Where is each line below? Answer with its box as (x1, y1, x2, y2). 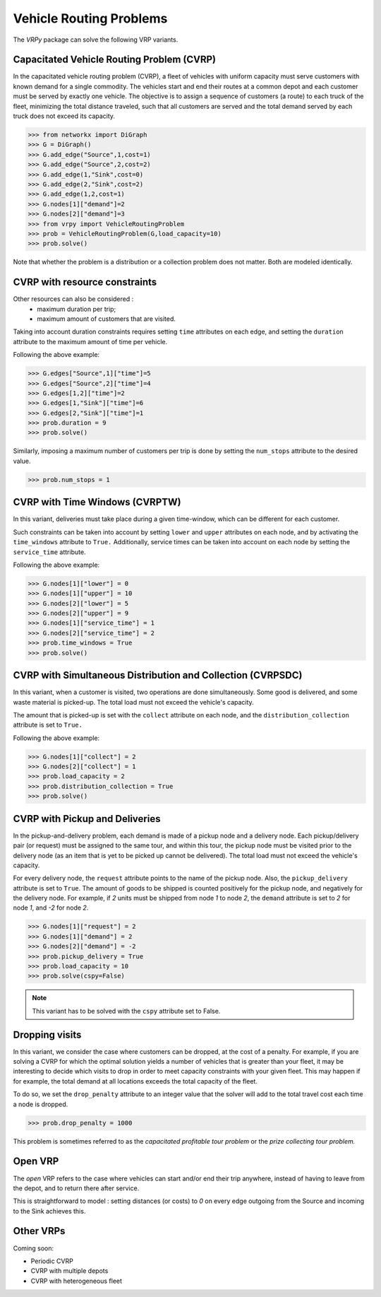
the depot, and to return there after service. (13, 1184, 140, 1192)
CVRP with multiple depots (30, 1267, 109, 1275)
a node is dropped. (13, 1100, 68, 1108)
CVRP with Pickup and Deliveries (13, 813, 161, 825)
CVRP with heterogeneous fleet (30, 1277, 123, 1285)
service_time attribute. (13, 548, 86, 556)
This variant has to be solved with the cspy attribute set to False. (32, 1007, 221, 1015)
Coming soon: (13, 1244, 54, 1252)
